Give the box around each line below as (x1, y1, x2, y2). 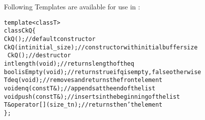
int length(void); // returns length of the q (4, 60, 134, 67)
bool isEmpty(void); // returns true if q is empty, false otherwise (4, 68, 201, 76)
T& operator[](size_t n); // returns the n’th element (4, 101, 163, 109)
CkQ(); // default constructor (4, 35, 96, 42)
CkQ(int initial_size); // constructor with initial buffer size (4, 43, 198, 51)
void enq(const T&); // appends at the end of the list (4, 84, 155, 92)
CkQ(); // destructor (7, 52, 71, 59)
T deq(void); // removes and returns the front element (4, 77, 163, 84)
